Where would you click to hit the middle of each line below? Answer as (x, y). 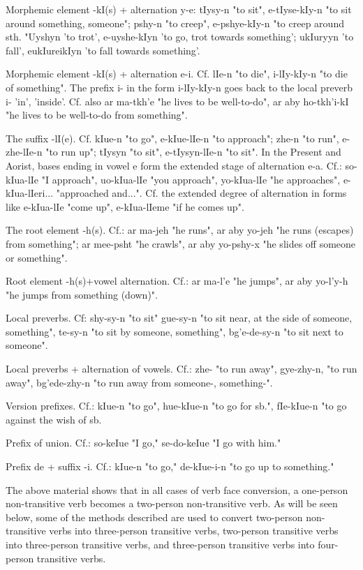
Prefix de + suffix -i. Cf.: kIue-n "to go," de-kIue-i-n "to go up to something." (170, 466)
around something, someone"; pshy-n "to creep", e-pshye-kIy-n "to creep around (175, 23)
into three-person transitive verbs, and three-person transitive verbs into (160, 544)
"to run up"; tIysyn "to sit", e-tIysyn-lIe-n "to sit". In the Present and (193, 152)
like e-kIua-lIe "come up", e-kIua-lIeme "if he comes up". (125, 206)
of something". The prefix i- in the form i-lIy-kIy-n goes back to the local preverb (179, 87)
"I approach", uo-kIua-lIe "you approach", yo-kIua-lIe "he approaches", (191, 179)
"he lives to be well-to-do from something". (97, 115)
